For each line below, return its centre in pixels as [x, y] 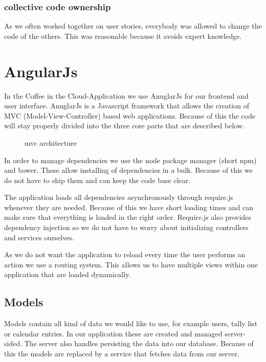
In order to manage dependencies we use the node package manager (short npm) [130, 160]
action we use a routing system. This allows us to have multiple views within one [131, 264]
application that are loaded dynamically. [68, 274]
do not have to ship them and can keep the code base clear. [97, 180]
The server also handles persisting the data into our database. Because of [139, 343]
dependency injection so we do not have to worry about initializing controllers [126, 227]
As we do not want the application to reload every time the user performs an [125, 254]
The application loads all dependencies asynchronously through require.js [119, 197]
